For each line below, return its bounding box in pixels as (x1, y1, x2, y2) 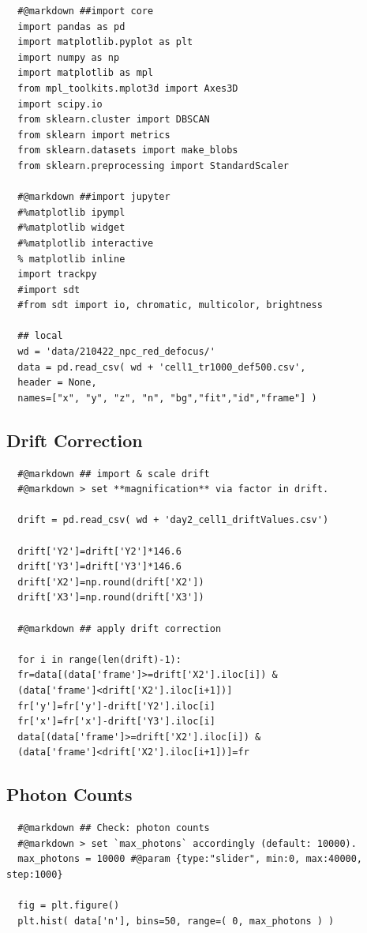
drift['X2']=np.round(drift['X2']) (17, 576, 204, 588)
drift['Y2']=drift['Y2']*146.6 (17, 545, 182, 557)
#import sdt (17, 284, 81, 295)
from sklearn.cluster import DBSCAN (17, 114, 210, 126)
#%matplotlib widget (17, 222, 125, 234)
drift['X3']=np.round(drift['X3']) (17, 592, 204, 604)
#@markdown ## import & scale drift (17, 468, 210, 480)
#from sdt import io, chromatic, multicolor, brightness (17, 299, 323, 311)
